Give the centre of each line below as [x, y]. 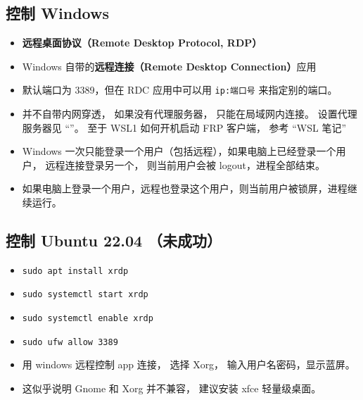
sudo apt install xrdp [75, 271]
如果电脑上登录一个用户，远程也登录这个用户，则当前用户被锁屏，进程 [185, 188]
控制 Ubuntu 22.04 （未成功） [114, 240]
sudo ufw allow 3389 [70, 342]
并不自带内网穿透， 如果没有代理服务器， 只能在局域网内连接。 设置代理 [190, 114]
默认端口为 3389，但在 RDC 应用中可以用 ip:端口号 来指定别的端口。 [180, 90]
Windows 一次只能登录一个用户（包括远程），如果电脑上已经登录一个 [179, 151]
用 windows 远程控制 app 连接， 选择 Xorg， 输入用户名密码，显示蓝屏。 [189, 364]
